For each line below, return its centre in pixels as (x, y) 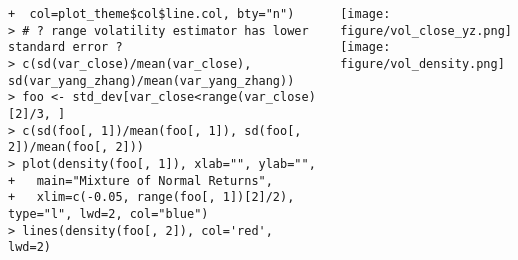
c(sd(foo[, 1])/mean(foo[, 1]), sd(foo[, (162, 130)
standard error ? (65, 47)
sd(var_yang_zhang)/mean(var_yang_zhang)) (151, 80)
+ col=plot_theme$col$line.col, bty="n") (151, 14)
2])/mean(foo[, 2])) (76, 147)
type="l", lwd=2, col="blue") (108, 213)
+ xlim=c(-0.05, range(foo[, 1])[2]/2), (151, 197)
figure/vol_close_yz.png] (426, 30)
